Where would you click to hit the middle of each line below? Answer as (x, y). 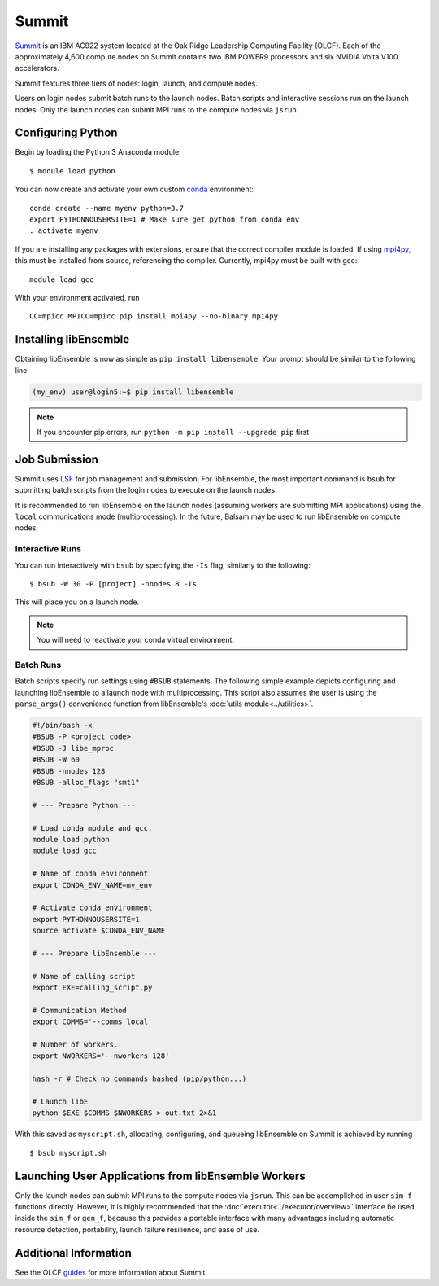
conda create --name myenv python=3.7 (107, 208)
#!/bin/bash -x (62, 726)
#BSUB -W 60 (56, 760)
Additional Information (73, 1253)
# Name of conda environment (90, 874)
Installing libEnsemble (72, 339)
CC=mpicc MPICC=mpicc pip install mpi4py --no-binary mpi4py (154, 316)
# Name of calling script (84, 976)
